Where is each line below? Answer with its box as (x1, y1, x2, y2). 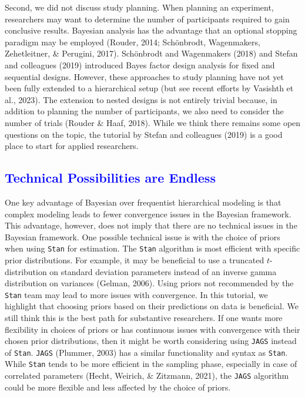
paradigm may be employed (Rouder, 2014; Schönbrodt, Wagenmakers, (5, 35, 260, 48)
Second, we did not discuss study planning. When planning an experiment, (5, 1, 274, 13)
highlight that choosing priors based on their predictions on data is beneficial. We (5, 300, 299, 312)
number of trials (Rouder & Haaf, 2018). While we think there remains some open (5, 116, 301, 128)
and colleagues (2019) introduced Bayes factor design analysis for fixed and (5, 58, 275, 71)
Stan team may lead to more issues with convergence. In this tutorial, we (5, 288, 268, 300)
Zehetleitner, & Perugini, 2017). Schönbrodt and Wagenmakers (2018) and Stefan (5, 47, 298, 59)
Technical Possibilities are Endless (5, 168, 216, 187)
